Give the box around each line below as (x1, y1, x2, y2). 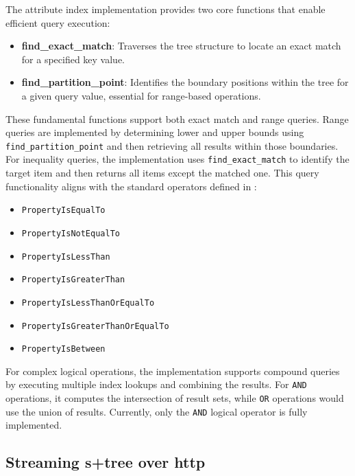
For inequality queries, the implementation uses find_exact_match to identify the (5, 152, 350, 166)
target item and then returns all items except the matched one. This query (5, 166, 319, 180)
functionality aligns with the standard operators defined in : (5, 179, 257, 193)
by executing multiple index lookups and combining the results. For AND (5, 377, 307, 392)
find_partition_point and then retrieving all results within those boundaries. (5, 138, 339, 152)
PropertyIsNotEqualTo (21, 228, 120, 238)
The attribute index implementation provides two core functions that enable (5, 2, 326, 16)
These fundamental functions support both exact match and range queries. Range (5, 111, 349, 126)
